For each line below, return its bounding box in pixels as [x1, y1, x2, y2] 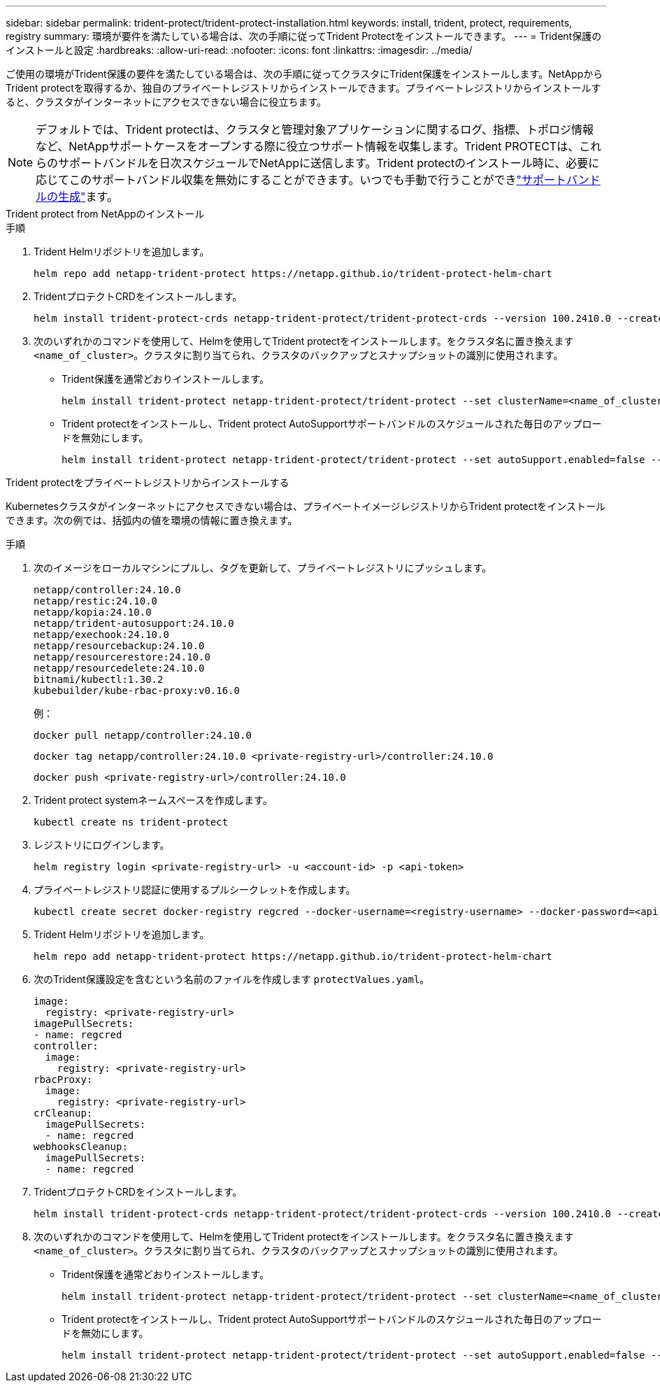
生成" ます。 [58, 190, 118, 204]
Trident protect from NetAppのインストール [6, 208, 205, 220]
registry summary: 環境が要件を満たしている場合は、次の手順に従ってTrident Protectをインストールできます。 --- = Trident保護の [6, 30, 602, 42]
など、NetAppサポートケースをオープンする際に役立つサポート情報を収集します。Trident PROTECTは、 [36, 139, 580, 153]
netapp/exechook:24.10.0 [34, 629, 169, 640]
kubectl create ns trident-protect [34, 816, 229, 828]
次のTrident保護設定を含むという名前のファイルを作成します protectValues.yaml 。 [34, 973, 430, 985]
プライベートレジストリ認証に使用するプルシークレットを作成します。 [34, 884, 356, 895]
